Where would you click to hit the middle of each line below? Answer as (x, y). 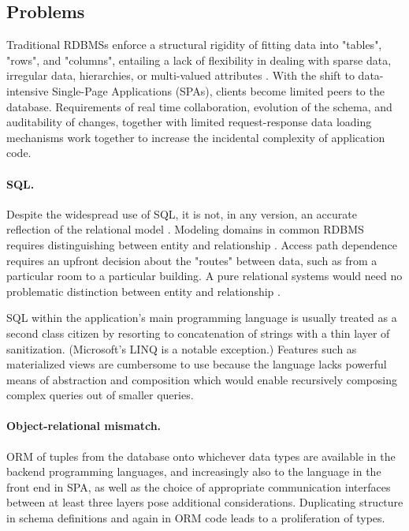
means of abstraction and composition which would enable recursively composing (202, 379)
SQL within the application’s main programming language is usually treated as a (202, 318)
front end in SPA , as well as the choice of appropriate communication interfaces (199, 486)
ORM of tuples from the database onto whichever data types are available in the (201, 456)
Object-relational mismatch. (84, 426)
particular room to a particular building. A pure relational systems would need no (204, 276)
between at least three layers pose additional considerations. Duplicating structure (205, 502)
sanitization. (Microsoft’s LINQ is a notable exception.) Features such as (182, 348)
